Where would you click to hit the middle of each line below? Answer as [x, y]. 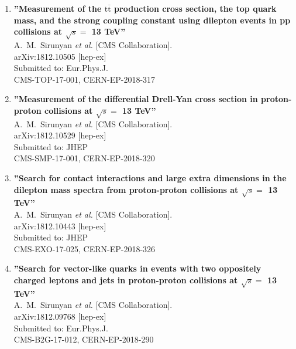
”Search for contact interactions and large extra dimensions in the [150, 178]
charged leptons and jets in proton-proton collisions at [126, 279]
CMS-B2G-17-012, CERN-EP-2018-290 [84, 339]
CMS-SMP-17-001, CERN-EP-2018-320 [84, 158]
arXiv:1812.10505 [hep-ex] [60, 56]
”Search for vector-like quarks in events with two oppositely [137, 268]
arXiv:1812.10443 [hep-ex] [60, 226]
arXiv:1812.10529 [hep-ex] [60, 135]
